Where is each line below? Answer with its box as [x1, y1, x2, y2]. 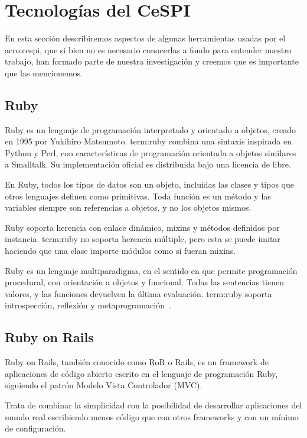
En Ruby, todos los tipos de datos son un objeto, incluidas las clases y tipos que [5, 178, 294, 191]
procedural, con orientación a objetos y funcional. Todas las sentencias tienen [5, 276, 285, 288]
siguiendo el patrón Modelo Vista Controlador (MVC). [5, 379, 203, 391]
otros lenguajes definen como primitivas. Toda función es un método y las [5, 189, 271, 202]
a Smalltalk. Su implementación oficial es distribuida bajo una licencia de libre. [5, 158, 291, 170]
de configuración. [5, 422, 66, 434]
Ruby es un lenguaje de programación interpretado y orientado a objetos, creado [5, 123, 296, 136]
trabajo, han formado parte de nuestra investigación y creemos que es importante [5, 55, 299, 67]
